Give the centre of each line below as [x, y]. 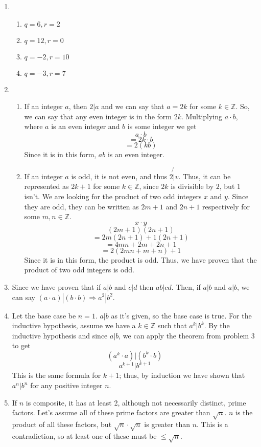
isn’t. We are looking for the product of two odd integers [113, 196]
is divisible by [192, 186]
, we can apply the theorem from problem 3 [187, 335]
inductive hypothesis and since [60, 335]
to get [21, 345]
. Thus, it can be [205, 176]
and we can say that [133, 106]
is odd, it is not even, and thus [119, 176]
